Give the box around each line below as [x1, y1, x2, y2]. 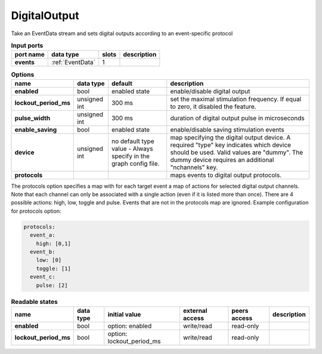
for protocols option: [11, 207, 61, 215]
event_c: [30, 274, 55, 280]
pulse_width [14, 114, 51, 122]
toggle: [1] [36, 265, 72, 272]
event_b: [30, 249, 55, 256]
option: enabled [107, 322, 152, 330]
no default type [111, 137, 154, 145]
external [182, 306, 208, 315]
